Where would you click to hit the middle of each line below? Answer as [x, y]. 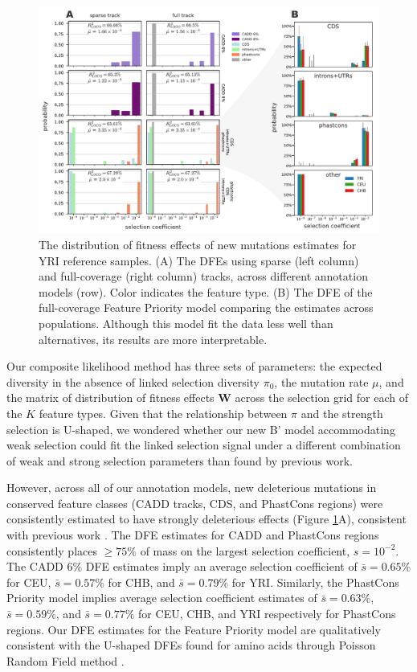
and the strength [342, 413]
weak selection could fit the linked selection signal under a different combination [204, 445]
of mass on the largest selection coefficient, [245, 550]
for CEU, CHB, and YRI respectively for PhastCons [267, 614]
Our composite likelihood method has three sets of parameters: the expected [194, 366]
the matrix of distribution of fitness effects [110, 397]
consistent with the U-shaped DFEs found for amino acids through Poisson [191, 645]
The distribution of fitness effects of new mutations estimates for [198, 244]
